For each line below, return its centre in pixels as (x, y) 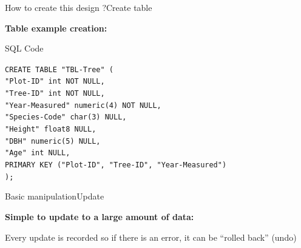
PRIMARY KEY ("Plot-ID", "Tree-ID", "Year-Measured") (116, 165)
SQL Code (24, 48)
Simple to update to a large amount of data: (100, 216)
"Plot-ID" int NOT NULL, (55, 82)
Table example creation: (56, 28)
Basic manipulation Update (55, 196)
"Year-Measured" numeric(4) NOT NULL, (83, 105)
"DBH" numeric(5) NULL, (53, 141)
